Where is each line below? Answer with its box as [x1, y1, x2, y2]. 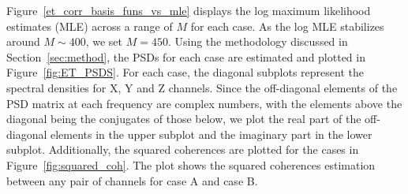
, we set [85, 33, 123, 50]
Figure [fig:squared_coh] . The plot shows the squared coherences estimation [6, 156, 376, 173]
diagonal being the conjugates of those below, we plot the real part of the [6, 110, 361, 127]
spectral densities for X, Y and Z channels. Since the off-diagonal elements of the [6, 79, 398, 95]
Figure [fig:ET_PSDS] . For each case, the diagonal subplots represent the [6, 64, 364, 80]
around [6, 33, 40, 50]
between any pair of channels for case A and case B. [6, 172, 258, 188]
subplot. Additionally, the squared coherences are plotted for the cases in [6, 141, 359, 158]
